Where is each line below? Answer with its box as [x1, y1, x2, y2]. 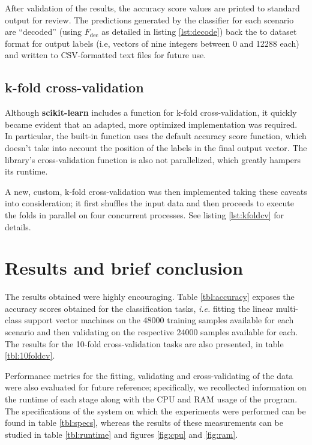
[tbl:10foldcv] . [5, 349, 55, 362]
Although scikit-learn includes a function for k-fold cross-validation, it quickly [5, 106, 297, 119]
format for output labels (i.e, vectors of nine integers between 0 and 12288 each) [5, 37, 299, 49]
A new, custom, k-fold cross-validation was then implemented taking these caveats [5, 185, 307, 197]
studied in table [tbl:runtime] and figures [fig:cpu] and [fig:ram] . [5, 428, 238, 440]
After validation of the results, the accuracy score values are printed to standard [5, 2, 300, 14]
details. [5, 220, 31, 233]
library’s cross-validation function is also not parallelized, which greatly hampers [5, 153, 301, 166]
